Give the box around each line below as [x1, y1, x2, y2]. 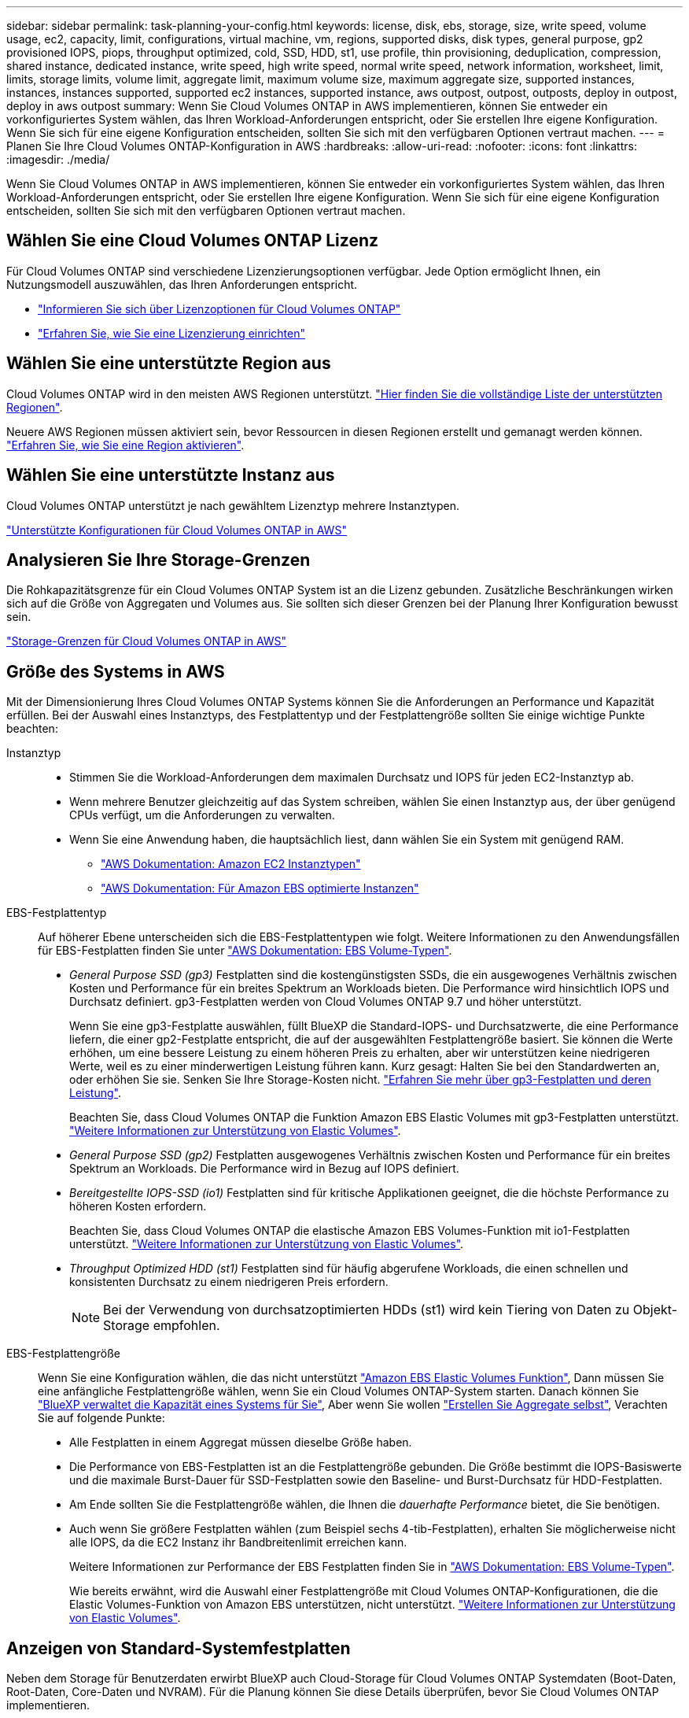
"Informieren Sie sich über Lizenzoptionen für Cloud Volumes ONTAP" [38, 301, 401, 316]
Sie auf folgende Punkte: [38, 1411, 165, 1425]
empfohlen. [153, 1317, 220, 1334]
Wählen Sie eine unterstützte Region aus [6, 353, 331, 374]
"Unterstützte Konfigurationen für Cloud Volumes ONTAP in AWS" [6, 523, 347, 537]
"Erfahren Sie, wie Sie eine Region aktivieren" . [6, 438, 245, 452]
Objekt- [632, 1302, 678, 1318]
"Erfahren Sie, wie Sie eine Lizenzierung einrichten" [38, 326, 305, 340]
